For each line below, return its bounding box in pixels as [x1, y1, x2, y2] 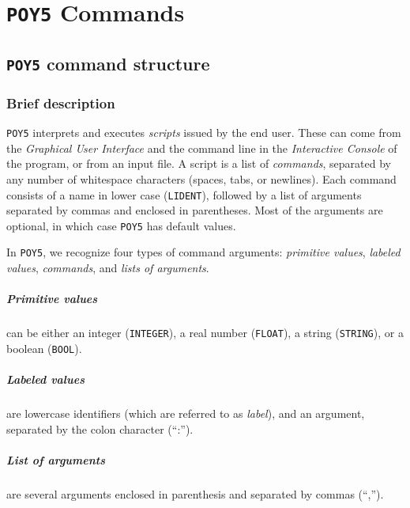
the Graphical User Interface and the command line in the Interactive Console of [6, 139, 397, 156]
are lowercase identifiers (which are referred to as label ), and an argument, [6, 405, 365, 422]
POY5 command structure [6, 51, 210, 75]
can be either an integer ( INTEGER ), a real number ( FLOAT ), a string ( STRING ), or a [6, 324, 404, 341]
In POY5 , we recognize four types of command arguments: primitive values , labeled [6, 244, 401, 260]
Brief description [6, 93, 115, 112]
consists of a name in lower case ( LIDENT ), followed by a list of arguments [6, 186, 362, 203]
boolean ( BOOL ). [6, 339, 82, 356]
